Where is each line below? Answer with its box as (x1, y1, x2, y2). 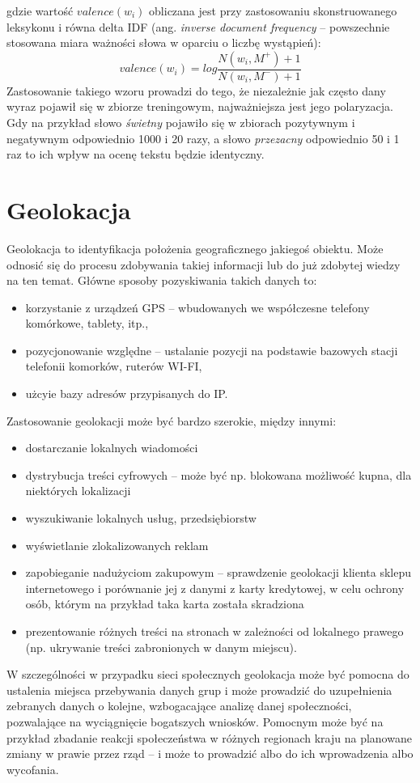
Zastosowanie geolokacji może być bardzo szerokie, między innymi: (6, 412, 337, 429)
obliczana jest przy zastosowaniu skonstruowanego (149, 2, 397, 19)
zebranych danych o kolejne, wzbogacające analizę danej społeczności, (6, 697, 352, 714)
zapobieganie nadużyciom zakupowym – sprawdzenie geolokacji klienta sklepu (25, 564, 411, 581)
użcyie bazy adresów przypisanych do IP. (25, 385, 228, 402)
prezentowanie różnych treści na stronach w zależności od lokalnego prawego (25, 623, 404, 639)
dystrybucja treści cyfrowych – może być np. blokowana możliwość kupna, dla (25, 466, 412, 483)
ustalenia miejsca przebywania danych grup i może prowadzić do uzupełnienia (6, 681, 392, 698)
